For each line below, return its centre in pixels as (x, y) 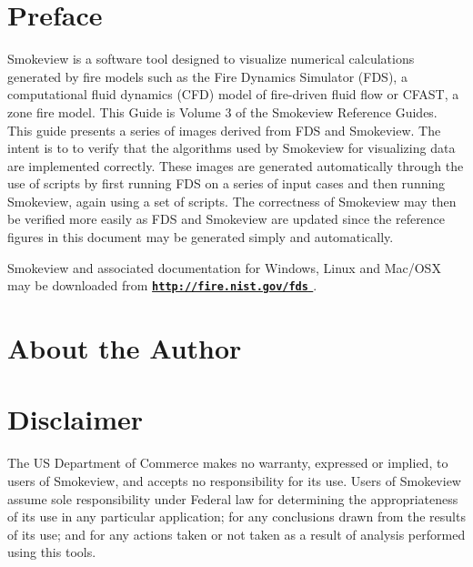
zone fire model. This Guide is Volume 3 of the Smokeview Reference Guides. (222, 111)
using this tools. (52, 552)
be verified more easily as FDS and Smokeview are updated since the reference (226, 219)
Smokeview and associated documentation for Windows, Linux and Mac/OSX (224, 267)
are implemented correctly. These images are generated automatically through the (236, 165)
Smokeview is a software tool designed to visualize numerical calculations (211, 59)
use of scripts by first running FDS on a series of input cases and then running (226, 183)
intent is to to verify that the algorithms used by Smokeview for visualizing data (231, 148)
